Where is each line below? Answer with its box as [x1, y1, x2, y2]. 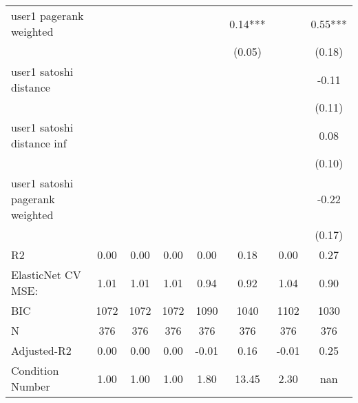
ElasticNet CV [11, 267, 81, 282]
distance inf [11, 135, 67, 151]
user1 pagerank [11, 8, 84, 23]
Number [11, 378, 50, 394]
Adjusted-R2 [11, 342, 72, 358]
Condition [11, 362, 59, 378]
